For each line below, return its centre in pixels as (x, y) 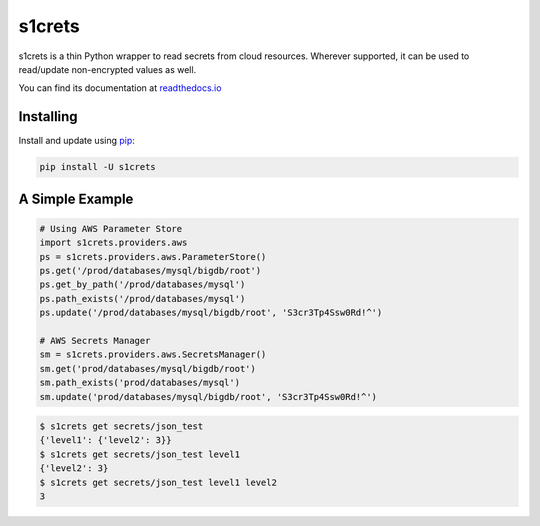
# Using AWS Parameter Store (111, 228)
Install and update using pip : (76, 141)
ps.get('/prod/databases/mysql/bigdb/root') (150, 270)
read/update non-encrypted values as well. (107, 69)
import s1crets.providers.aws (113, 243)
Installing (48, 116)
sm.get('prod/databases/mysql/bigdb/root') (148, 368)
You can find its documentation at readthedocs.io (120, 88)
